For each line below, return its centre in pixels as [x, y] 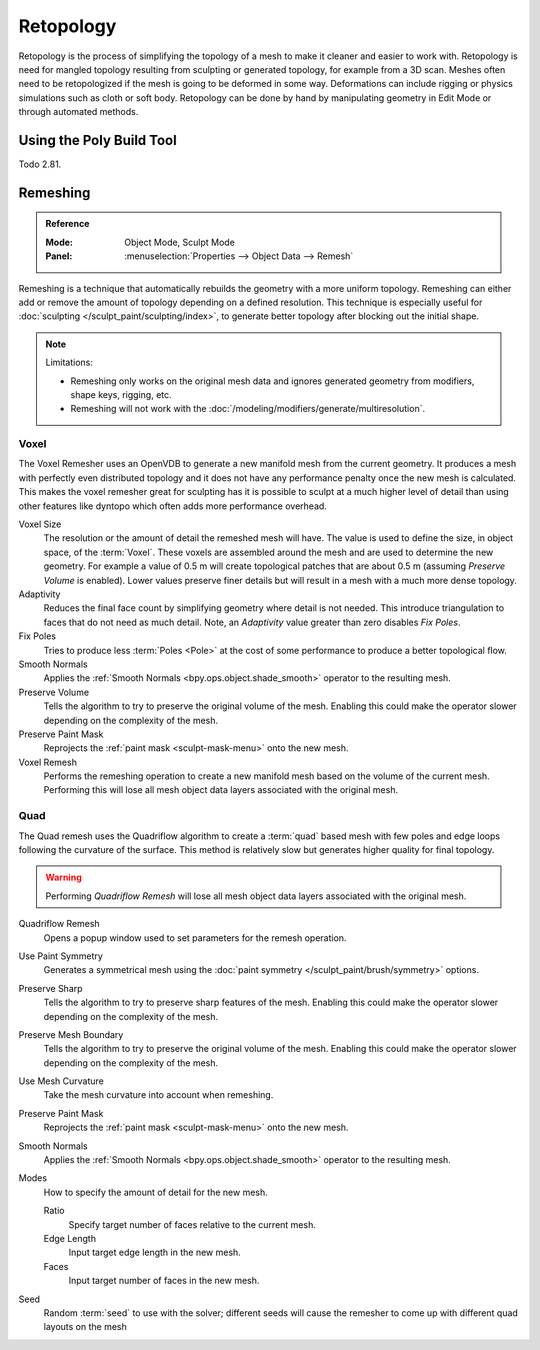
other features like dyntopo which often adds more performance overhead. [172, 506]
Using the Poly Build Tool [97, 140]
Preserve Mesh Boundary [71, 1034]
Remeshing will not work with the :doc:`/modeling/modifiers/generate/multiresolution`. [247, 409]
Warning [63, 877]
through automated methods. [78, 112]
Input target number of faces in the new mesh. [164, 1281]
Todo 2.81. [40, 164]
